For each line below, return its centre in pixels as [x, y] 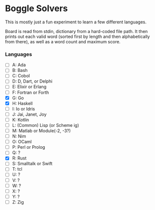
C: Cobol [21, 76]
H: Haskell [22, 103]
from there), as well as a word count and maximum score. [63, 41]
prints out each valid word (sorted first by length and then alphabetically [77, 36]
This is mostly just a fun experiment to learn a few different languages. [76, 22]
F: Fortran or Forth [30, 92]
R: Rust [19, 158]
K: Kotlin [20, 120]
